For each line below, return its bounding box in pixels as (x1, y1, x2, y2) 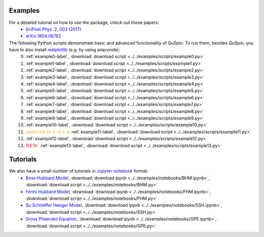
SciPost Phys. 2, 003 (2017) (25, 26, 82, 32)
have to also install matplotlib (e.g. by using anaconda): (9, 47, 120, 53)
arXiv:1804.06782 (25, 33, 61, 39)
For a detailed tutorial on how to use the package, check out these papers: (9, 20, 159, 25)
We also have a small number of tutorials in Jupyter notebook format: (9, 168, 149, 174)
